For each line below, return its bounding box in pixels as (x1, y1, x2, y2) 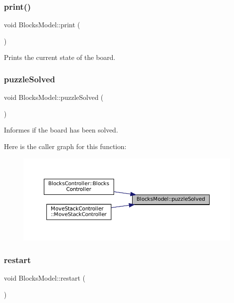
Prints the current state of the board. (4, 52, 116, 62)
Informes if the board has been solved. (4, 125, 118, 135)
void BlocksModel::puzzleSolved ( (4, 92, 104, 102)
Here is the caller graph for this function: (4, 141, 127, 151)
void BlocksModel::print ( (4, 19, 80, 30)
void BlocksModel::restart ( (4, 273, 85, 283)
